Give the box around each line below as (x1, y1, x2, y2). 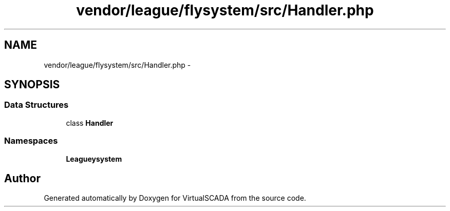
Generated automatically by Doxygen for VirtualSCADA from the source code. (44, 194, 306, 203)
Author (4, 171, 41, 185)
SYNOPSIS (4, 78, 60, 91)
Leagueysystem (66, 154, 122, 163)
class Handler (66, 118, 114, 127)
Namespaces (4, 136, 58, 146)
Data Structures (4, 100, 69, 110)
